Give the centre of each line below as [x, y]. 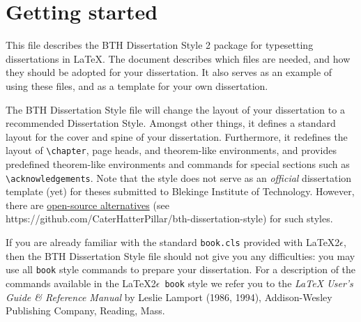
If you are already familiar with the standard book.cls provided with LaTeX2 [173, 242]
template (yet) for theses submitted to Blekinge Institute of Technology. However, [180, 191]
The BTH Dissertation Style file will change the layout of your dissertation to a [175, 109]
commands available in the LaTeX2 [81, 283]
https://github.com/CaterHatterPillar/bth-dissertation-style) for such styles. [169, 219]
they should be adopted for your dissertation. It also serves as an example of [169, 72]
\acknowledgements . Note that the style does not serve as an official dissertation [179, 177]
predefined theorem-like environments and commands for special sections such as [178, 163]
